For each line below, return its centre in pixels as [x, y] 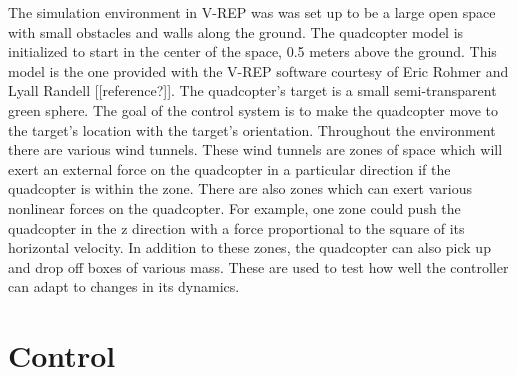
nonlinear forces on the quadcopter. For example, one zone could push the [234, 207]
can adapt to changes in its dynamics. [124, 286]
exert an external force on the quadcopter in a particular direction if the [229, 168]
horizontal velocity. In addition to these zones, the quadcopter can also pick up [249, 247]
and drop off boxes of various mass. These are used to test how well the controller [258, 266]
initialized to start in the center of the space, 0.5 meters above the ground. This [252, 51]
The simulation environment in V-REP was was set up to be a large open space [252, 12]
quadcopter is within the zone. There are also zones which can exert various [240, 188]
